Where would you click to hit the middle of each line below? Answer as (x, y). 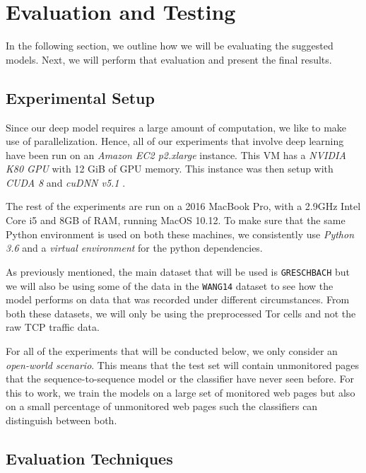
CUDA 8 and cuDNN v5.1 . (66, 182)
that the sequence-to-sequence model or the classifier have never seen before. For (180, 379)
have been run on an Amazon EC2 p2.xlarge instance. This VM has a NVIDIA (176, 154)
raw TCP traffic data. (53, 327)
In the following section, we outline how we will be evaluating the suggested (170, 46)
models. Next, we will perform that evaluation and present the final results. (169, 59)
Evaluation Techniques (89, 458)
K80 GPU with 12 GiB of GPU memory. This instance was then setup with (170, 169)
